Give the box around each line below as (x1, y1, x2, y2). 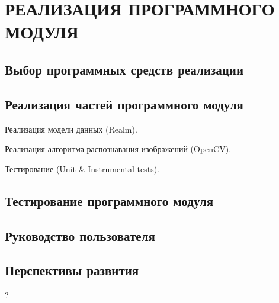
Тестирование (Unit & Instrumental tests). (5, 162, 160, 175)
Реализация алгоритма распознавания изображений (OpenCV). (5, 143, 232, 155)
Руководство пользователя (5, 226, 155, 244)
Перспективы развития (5, 261, 139, 279)
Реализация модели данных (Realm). (5, 123, 137, 135)
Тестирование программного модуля (5, 191, 214, 209)
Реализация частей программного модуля (5, 95, 243, 113)
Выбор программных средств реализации (5, 60, 243, 78)
